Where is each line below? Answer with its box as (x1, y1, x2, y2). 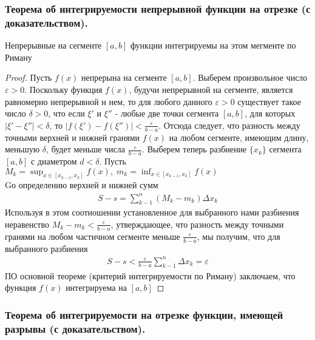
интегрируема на (66, 281, 127, 294)
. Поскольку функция (24, 83, 103, 95)
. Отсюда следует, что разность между (158, 118, 300, 131)
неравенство (5, 217, 50, 230)
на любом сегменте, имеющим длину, (169, 131, 309, 143)
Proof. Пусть (5, 71, 52, 84)
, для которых (245, 107, 296, 120)
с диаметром (30, 154, 77, 167)
